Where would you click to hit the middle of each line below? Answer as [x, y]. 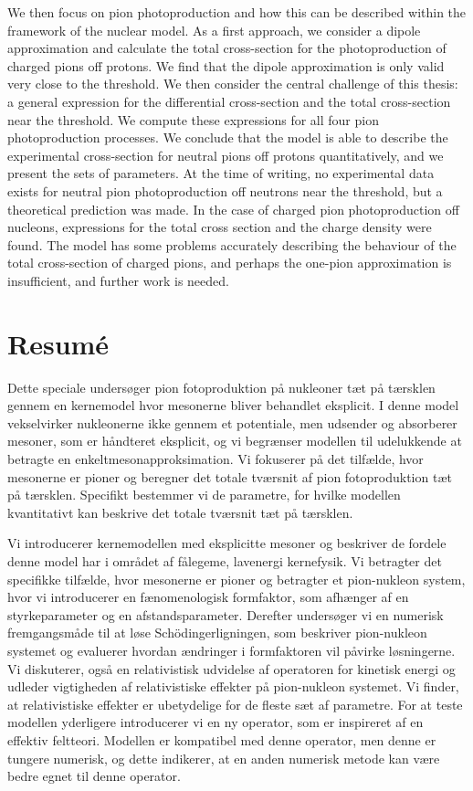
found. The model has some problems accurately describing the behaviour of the [232, 244]
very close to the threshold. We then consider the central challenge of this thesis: [233, 84]
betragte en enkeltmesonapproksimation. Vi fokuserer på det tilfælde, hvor [215, 459]
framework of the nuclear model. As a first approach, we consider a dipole [214, 30]
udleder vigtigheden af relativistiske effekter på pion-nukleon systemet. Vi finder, [233, 686]
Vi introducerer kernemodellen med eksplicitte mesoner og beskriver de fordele [227, 543]
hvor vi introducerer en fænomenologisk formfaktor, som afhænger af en [208, 597]
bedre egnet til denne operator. [94, 776]
